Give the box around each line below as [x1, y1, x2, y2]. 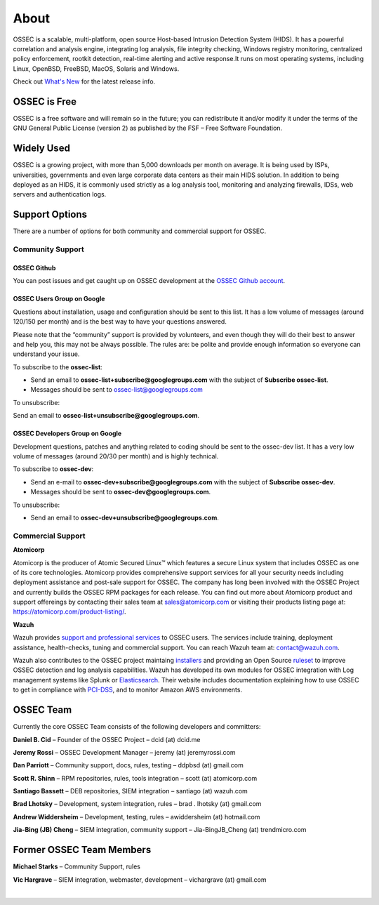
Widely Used [13, 143, 70, 154]
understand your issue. [13, 350, 80, 358]
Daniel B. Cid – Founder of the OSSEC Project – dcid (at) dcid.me [13, 735, 201, 744]
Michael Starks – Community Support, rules [13, 862, 140, 871]
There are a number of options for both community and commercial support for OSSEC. [13, 227, 267, 235]
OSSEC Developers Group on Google [13, 429, 122, 438]
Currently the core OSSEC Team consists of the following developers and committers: [13, 722, 261, 731]
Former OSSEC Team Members [13, 844, 152, 856]
